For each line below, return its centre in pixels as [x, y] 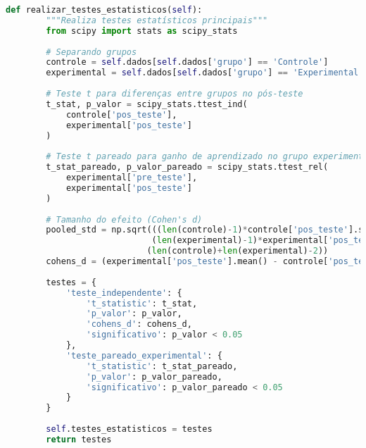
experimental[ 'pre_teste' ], [132, 178]
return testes [79, 439]
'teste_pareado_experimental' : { [144, 355]
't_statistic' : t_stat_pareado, [162, 366]
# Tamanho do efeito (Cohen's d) [124, 219]
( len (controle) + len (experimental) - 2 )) [238, 251]
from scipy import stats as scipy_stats [142, 31]
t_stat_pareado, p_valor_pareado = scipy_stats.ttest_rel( [187, 167]
